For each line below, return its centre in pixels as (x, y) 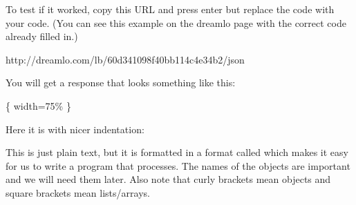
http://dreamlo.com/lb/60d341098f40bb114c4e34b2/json (125, 59)
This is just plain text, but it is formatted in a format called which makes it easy (177, 152)
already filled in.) (42, 36)
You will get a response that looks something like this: (121, 82)
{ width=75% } (38, 105)
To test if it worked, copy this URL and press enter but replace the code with (170, 9)
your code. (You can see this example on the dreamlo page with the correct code (176, 22)
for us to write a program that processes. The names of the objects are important (178, 165)
